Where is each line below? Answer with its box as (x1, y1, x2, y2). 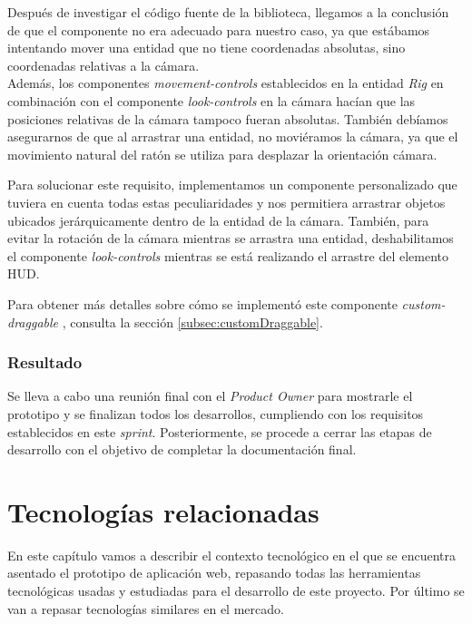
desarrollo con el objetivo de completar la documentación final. (7, 440, 357, 459)
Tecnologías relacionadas (7, 492, 320, 530)
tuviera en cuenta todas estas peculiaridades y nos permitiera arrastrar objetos (7, 192, 446, 211)
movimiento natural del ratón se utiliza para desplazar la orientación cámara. (7, 144, 438, 163)
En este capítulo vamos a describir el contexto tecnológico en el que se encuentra (7, 545, 457, 564)
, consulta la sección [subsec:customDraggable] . (62, 312, 323, 331)
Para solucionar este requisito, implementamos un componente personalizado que (7, 175, 457, 194)
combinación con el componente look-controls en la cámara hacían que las (7, 91, 416, 110)
